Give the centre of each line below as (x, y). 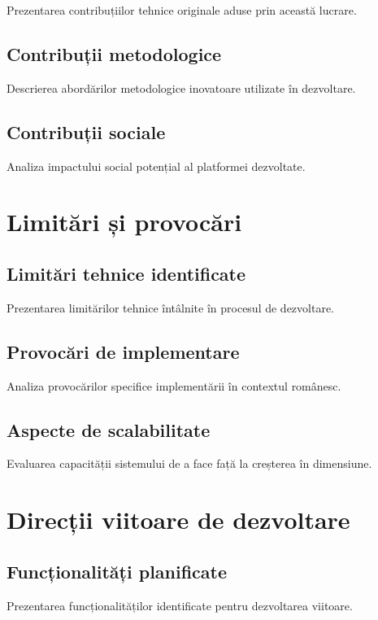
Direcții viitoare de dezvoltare (178, 520)
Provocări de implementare (123, 351)
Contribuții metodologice (114, 53)
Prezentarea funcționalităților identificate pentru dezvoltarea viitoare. (180, 605)
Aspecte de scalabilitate (109, 429)
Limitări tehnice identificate (126, 273)
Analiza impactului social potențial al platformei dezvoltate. (156, 166)
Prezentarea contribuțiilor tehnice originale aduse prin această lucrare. (182, 10)
